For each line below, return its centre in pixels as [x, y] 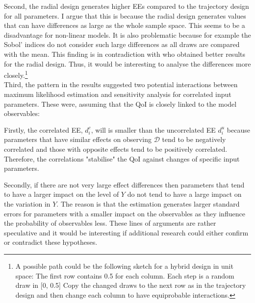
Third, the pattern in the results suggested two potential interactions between [121, 84]
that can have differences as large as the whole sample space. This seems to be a [125, 25]
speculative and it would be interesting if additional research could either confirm [126, 232]
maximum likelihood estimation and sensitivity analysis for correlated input [118, 94]
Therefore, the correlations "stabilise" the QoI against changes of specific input [122, 158]
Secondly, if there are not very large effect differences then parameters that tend [124, 184]
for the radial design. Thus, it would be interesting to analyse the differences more [127, 63]
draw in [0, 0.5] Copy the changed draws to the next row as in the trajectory [131, 285]
